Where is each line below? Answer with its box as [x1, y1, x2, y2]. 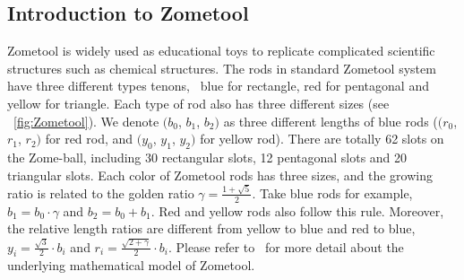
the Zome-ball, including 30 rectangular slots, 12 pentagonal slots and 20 [7, 147, 408, 166]
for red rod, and [45, 129, 133, 148]
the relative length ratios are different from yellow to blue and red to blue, [7, 219, 416, 238]
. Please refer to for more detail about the [168, 237, 404, 256]
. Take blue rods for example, [252, 183, 413, 202]
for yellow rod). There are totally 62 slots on [200, 129, 444, 148]
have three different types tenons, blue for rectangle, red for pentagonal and [7, 76, 429, 95]
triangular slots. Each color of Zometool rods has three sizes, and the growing [7, 165, 433, 184]
